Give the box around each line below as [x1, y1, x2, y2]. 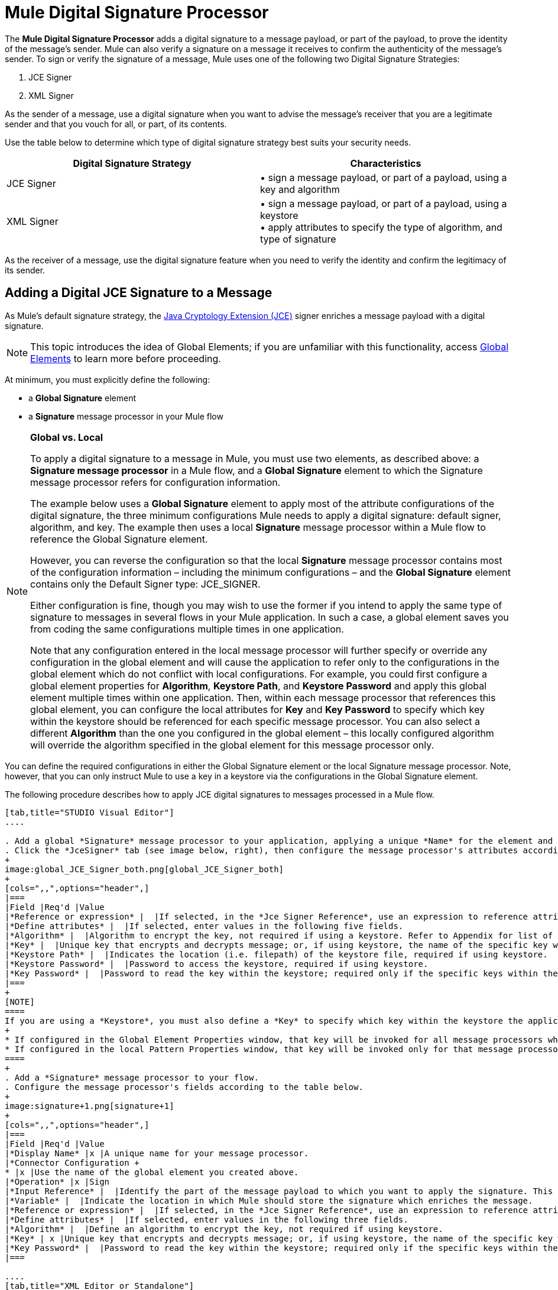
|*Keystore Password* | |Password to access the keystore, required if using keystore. [5, 959, 429, 969]
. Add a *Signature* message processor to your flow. [5, 1072, 259, 1082]
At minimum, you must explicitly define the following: [5, 374, 210, 385]
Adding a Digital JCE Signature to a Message [5, 285, 272, 301]
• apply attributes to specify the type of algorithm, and [260, 221, 502, 233]
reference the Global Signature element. [30, 533, 208, 545]
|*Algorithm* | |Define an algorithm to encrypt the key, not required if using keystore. [5, 1224, 443, 1234]
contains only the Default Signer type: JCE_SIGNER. [30, 578, 261, 590]
